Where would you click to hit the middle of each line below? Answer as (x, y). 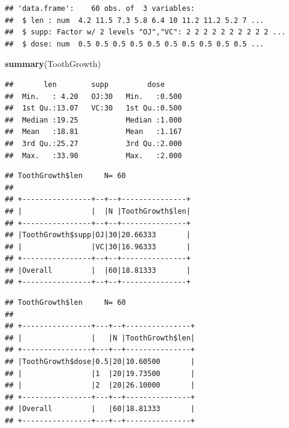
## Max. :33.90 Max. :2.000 (94, 155)
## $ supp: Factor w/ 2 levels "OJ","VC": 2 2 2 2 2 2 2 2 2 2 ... (145, 32)
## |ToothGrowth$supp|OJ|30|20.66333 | (98, 235)
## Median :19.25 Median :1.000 (94, 120)
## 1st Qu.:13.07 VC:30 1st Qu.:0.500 (94, 108)
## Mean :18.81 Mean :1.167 (94, 132)
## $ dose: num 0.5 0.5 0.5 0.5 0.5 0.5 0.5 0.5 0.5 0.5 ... (135, 44)
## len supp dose (85, 84)
